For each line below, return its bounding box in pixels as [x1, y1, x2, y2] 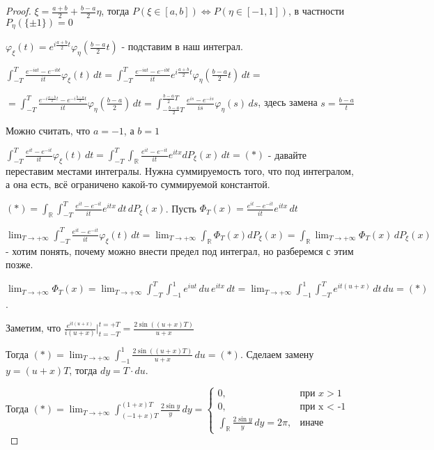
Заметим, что [6, 320, 61, 335]
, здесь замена [258, 95, 318, 109]
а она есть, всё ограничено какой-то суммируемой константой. [6, 177, 270, 192]
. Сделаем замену [240, 346, 314, 361]
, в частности [288, 3, 345, 17]
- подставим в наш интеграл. [121, 39, 243, 54]
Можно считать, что [6, 123, 91, 137]
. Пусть [165, 201, 197, 215]
